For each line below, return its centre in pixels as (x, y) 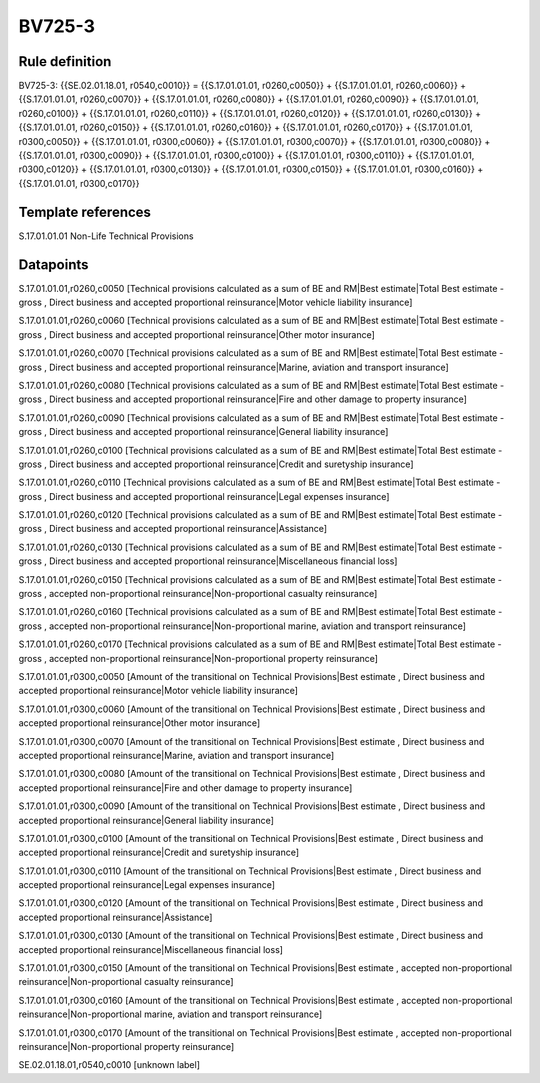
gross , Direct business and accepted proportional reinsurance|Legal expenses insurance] (204, 496)
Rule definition (65, 61)
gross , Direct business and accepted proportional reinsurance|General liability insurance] (203, 432)
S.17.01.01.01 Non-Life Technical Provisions (106, 236)
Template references (85, 211)
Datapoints (53, 264)
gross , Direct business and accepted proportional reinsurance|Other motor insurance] (196, 334)
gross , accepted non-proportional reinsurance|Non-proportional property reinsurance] (198, 658)
